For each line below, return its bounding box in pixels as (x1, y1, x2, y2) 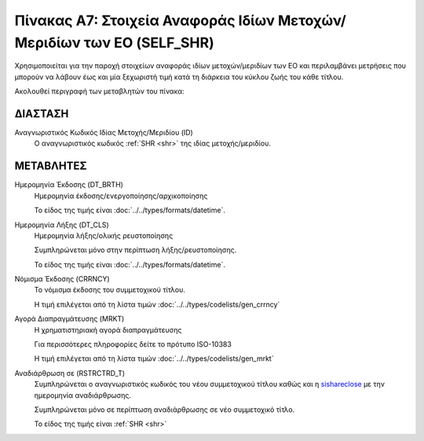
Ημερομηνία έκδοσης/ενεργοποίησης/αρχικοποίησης (34, 191, 208, 200)
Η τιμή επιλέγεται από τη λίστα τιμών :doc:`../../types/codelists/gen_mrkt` (34, 354, 274, 363)
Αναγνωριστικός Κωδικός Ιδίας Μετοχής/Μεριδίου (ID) (14, 128, 194, 138)
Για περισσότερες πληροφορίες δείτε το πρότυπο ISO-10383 (34, 340, 232, 349)
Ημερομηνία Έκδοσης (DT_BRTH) (14, 180, 123, 189)
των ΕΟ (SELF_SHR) (83, 34, 215, 51)
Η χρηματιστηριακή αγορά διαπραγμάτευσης (34, 325, 182, 334)
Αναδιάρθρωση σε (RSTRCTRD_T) (14, 368, 126, 377)
